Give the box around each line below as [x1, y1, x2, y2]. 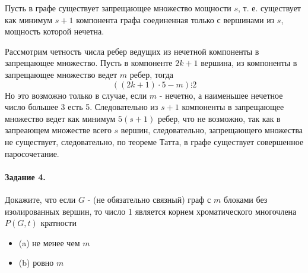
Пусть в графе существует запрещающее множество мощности [5, 2, 231, 14]
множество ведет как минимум [5, 112, 116, 124]
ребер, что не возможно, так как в [157, 112, 281, 124]
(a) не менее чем [18, 236, 80, 249]
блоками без [223, 193, 268, 205]
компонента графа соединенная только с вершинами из [76, 13, 275, 26]
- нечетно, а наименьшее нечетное [159, 89, 283, 101]
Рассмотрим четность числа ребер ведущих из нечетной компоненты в [5, 45, 259, 57]
